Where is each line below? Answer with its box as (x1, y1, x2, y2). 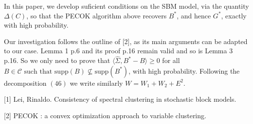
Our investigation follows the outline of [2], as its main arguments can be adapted (4, 36, 248, 46)
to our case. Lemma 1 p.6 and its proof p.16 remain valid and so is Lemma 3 (4, 46, 233, 56)
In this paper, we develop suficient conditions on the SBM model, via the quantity (4, 1, 249, 11)
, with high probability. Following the (128, 65, 240, 76)
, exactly (221, 10, 247, 20)
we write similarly (70, 77, 123, 88)
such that (24, 68, 53, 75)
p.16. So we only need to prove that (4, 55, 110, 65)
